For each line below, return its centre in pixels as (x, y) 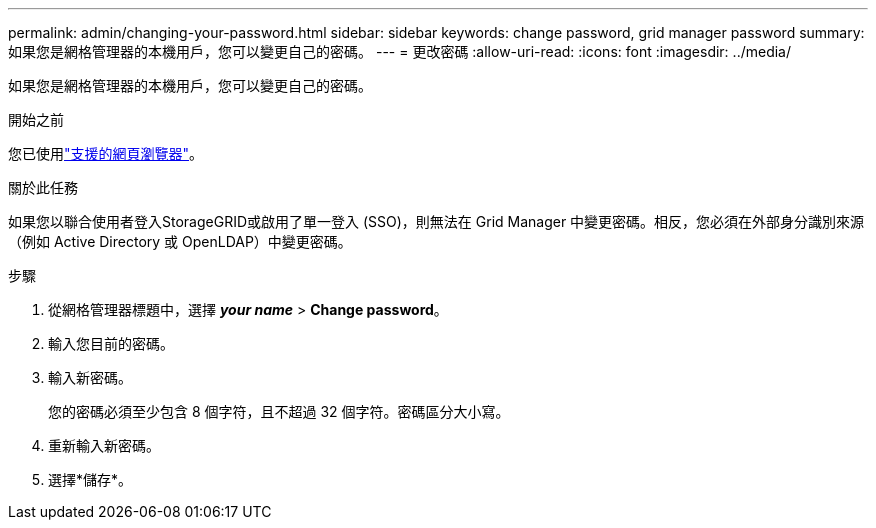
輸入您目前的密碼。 (111, 343)
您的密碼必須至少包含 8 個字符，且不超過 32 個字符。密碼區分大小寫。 (279, 411)
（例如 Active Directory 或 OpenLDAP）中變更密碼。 (180, 241)
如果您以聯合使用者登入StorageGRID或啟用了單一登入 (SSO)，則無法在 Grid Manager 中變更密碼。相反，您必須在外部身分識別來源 (436, 221)
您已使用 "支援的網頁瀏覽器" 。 (106, 153)
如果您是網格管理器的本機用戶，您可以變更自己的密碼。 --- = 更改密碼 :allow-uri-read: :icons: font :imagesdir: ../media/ (400, 51)
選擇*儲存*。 (90, 479)
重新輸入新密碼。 (104, 445)
